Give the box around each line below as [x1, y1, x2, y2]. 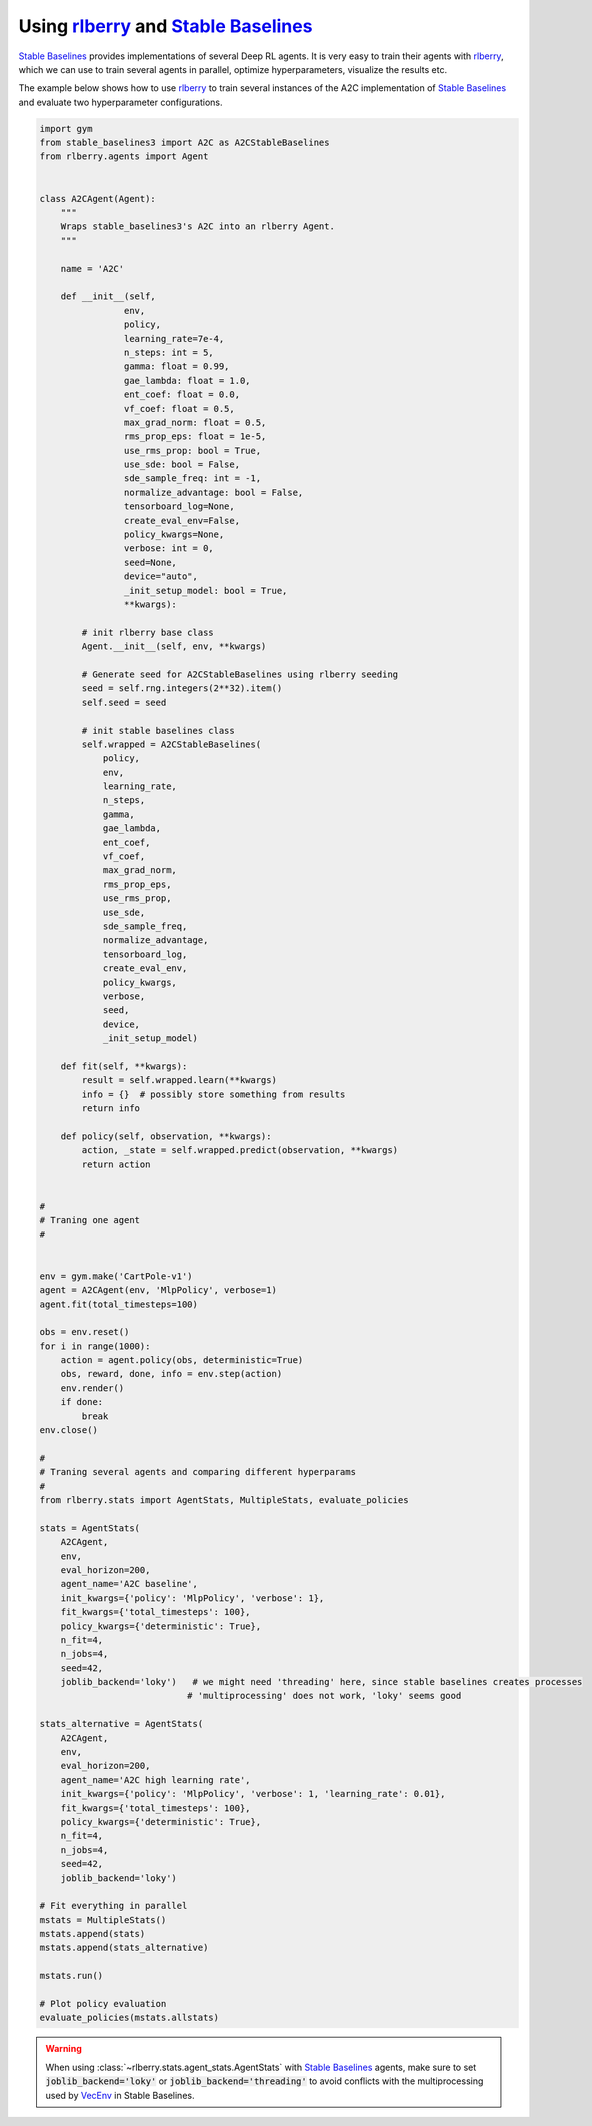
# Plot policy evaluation [39, 1998, 167, 2010]
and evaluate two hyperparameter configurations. [18, 96, 223, 108]
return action [81, 1158, 151, 1170]
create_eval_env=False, [123, 515, 240, 526]
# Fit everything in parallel [39, 1900, 188, 1912]
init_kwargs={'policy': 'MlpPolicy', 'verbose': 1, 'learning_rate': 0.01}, [60, 1788, 446, 1800]
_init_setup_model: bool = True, [123, 585, 288, 596]
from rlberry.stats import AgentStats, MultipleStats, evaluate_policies [39, 1494, 409, 1505]
